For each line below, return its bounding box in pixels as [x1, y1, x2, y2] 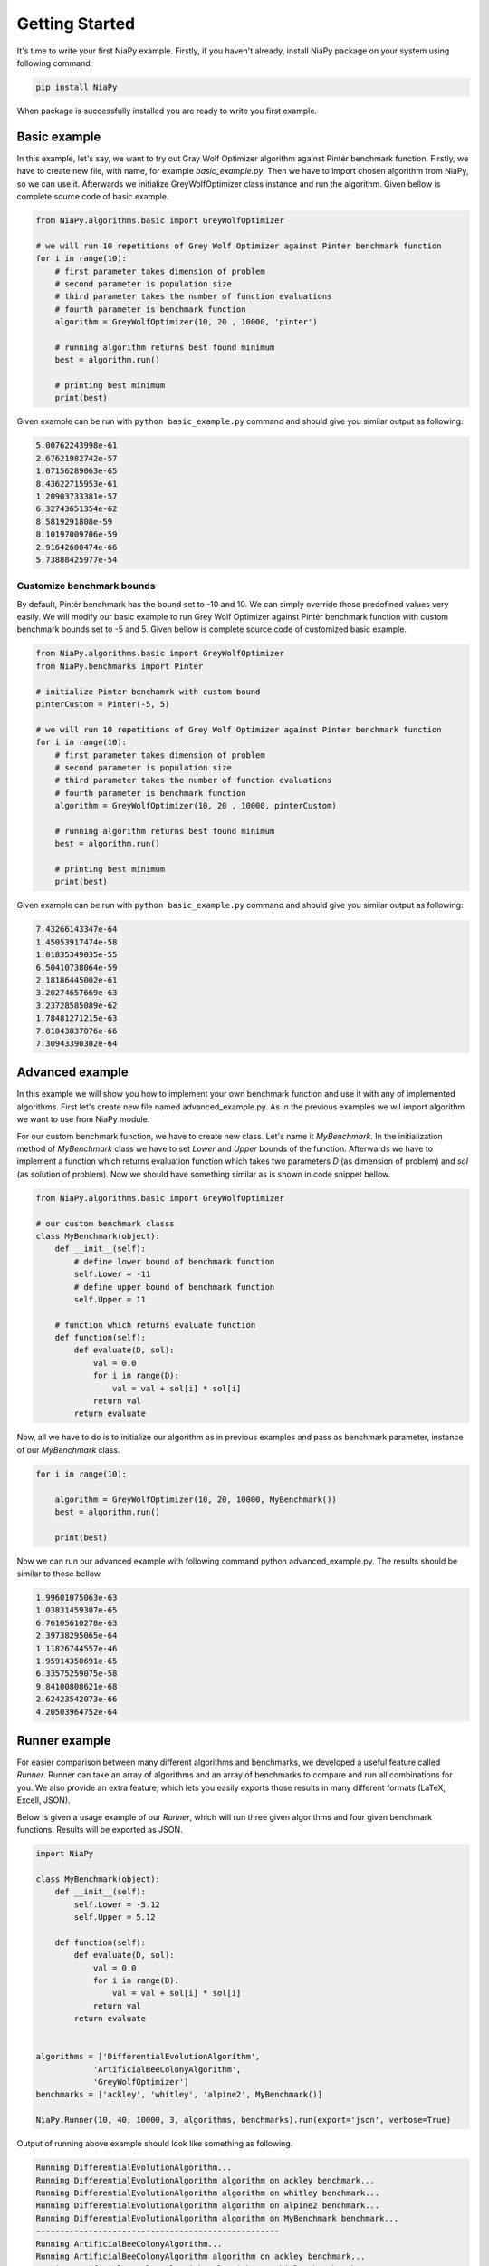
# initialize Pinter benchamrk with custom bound [35, 686, 261, 697]
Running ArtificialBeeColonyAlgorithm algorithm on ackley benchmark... [35, 2251, 366, 2261]
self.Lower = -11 [73, 1269, 151, 1280]
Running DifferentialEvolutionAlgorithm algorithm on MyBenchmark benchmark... [35, 2213, 399, 2223]
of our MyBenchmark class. [16, 1444, 120, 1455]
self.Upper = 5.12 [73, 1912, 156, 1922]
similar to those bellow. [16, 1568, 103, 1579]
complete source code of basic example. [16, 190, 169, 201]
